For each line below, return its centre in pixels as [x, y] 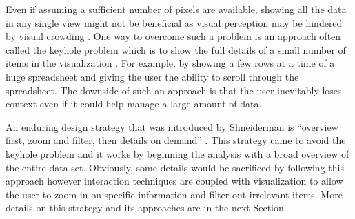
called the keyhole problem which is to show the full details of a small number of [176, 49]
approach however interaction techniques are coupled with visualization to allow [174, 181]
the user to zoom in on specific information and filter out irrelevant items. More [174, 194]
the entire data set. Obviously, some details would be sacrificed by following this [175, 167]
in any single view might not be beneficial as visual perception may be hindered [174, 22]
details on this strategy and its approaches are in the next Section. [146, 208]
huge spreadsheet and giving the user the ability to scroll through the [152, 76]
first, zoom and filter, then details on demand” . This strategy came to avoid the [176, 140]
